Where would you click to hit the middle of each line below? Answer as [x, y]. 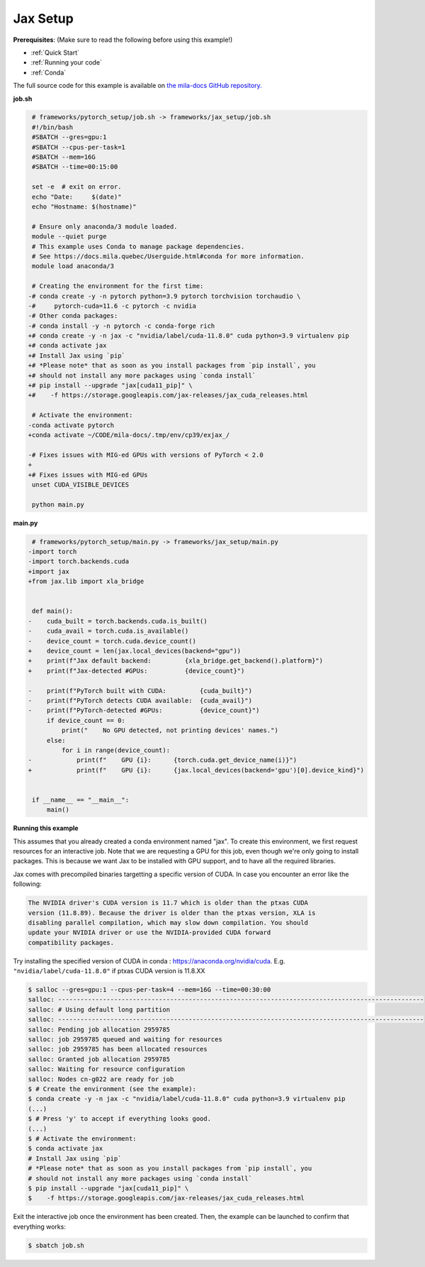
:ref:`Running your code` [67, 62]
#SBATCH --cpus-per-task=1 [79, 147]
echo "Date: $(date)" [77, 197]
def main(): [53, 611]
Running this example [46, 828]
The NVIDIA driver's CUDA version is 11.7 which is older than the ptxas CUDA [168, 903]
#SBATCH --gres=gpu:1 [69, 137]
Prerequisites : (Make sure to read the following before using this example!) [123, 40]
